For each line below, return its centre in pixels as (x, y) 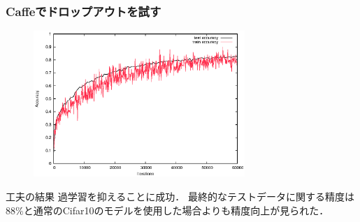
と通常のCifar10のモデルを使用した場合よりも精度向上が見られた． (176, 210)
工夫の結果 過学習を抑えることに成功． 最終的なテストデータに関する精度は (180, 197)
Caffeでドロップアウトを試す (84, 11)
